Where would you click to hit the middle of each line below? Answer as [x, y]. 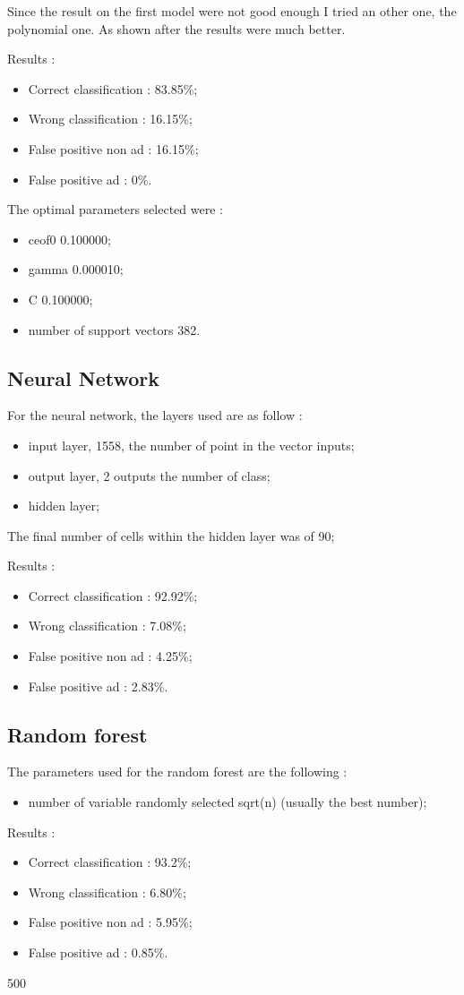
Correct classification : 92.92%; [113, 595]
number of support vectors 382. [114, 329]
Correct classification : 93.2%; [110, 862]
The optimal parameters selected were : [115, 209]
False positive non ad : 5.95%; [110, 922]
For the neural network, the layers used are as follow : [155, 415]
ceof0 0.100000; [69, 239]
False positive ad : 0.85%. [98, 952]
